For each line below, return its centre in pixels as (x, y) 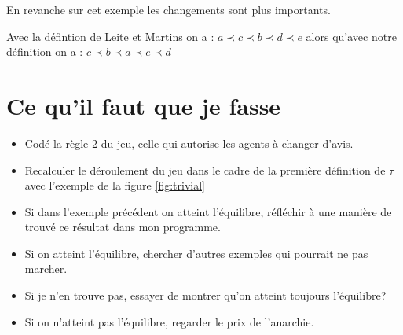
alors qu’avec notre (351, 36)
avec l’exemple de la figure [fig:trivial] (115, 185)
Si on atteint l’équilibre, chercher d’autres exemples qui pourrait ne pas (196, 253)
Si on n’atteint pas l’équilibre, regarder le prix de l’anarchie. (169, 321)
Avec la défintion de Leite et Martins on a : (110, 36)
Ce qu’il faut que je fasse (144, 105)
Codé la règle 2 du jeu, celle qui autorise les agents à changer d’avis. (189, 143)
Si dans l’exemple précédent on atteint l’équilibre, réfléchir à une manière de (208, 211)
